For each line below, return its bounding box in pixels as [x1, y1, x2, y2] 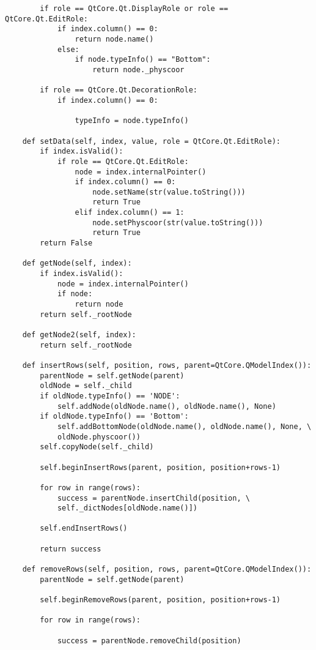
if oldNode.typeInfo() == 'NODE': [40, 391, 180, 400]
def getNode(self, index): [22, 259, 132, 268]
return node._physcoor [92, 65, 185, 74]
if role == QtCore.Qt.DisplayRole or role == [40, 4, 229, 13]
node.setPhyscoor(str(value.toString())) [92, 218, 263, 227]
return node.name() [75, 34, 154, 43]
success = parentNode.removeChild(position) [57, 636, 241, 645]
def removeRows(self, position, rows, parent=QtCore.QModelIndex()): [22, 565, 312, 574]
